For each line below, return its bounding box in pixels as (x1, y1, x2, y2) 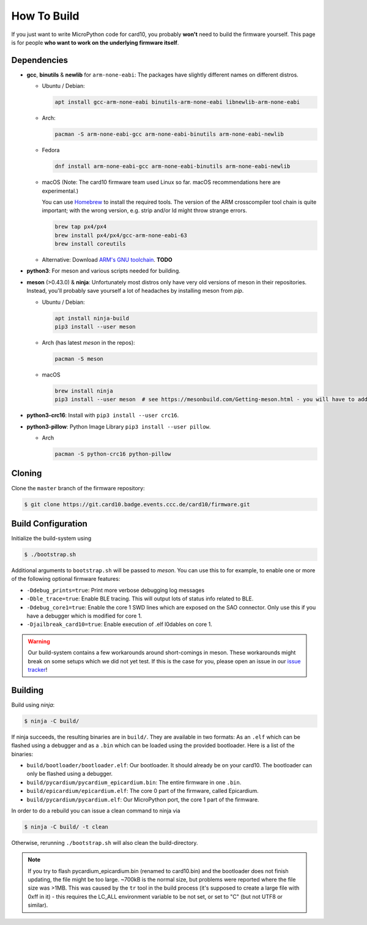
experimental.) (42, 187, 79, 194)
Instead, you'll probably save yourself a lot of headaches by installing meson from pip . (26, 287, 244, 295)
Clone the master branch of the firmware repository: (11, 484, 145, 492)
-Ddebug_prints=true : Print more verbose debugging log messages (26, 586, 205, 594)
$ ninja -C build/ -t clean (24, 823, 108, 830)
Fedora (42, 147, 60, 154)
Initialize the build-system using (11, 535, 92, 542)
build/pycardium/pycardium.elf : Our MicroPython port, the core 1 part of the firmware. (26, 795, 259, 803)
